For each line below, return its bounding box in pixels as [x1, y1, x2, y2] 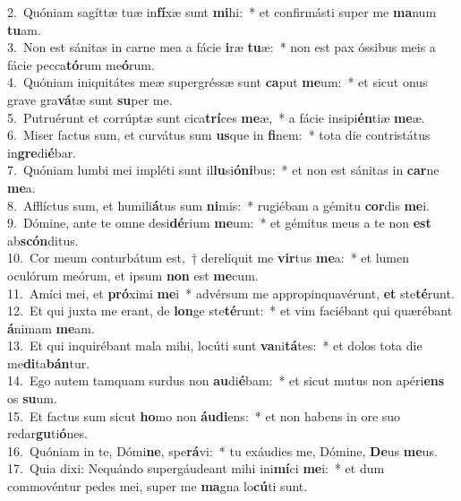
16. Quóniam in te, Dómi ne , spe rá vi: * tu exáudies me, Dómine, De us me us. [7, 441, 438, 460]
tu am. [7, 20, 41, 39]
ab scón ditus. [7, 230, 79, 249]
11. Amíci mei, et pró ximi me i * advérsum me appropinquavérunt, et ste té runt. [7, 283, 455, 302]
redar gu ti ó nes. [7, 424, 88, 443]
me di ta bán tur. [7, 353, 90, 372]
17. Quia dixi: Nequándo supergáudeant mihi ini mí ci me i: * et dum [7, 459, 385, 478]
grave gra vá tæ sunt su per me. [7, 90, 173, 108]
